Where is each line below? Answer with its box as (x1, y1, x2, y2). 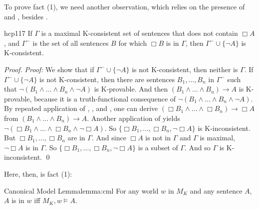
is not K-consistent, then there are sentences (39, 74, 175, 84)
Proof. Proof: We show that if (4, 64, 94, 74)
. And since (91, 132, 126, 143)
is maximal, (200, 132, 235, 143)
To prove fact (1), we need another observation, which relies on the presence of (4, 1, 245, 11)
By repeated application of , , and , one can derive (4, 103, 158, 113)
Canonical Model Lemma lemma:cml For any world (4, 185, 159, 196)
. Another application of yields (87, 112, 180, 123)
